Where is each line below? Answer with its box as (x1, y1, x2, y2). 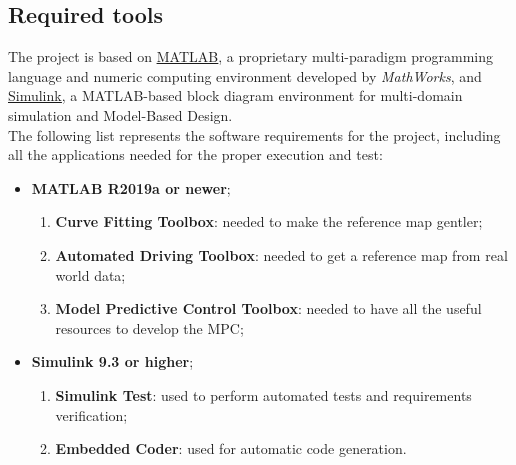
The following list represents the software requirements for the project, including (8, 124, 501, 145)
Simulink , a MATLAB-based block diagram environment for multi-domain (8, 85, 463, 106)
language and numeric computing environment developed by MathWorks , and (8, 65, 482, 86)
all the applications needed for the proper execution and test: (8, 144, 383, 165)
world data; (55, 264, 126, 285)
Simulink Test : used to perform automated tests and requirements (55, 384, 472, 405)
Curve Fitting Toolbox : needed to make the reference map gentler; (55, 211, 483, 232)
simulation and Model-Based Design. (8, 104, 233, 125)
